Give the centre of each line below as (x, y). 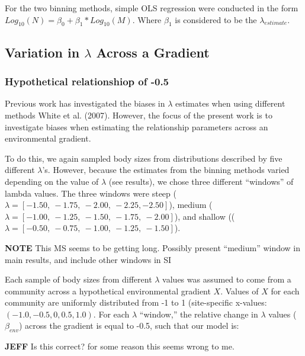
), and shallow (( (205, 216)
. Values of (240, 291)
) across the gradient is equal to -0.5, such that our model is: (129, 325)
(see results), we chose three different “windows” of (201, 181)
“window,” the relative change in (199, 314)
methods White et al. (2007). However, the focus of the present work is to (139, 115)
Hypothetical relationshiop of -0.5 (87, 81)
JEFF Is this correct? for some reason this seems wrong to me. (120, 346)
